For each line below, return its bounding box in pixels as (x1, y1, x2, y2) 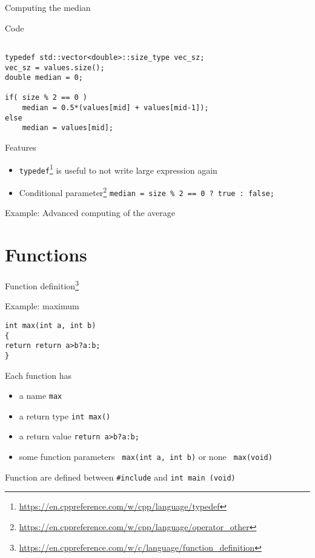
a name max (19, 389, 62, 402)
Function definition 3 (5, 278, 79, 292)
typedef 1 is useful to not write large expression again (19, 162, 217, 176)
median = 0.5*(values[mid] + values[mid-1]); (22, 103, 209, 113)
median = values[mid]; (22, 123, 113, 133)
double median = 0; (5, 73, 83, 82)
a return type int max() (19, 409, 111, 422)
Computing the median (5, 1, 91, 13)
